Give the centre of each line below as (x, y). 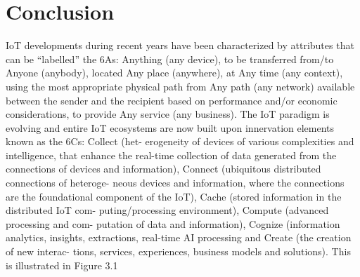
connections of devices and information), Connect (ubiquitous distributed (163, 169)
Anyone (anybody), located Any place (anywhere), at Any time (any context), (174, 73)
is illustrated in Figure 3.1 (62, 265)
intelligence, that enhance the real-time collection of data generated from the (171, 155)
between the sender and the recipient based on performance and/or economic (172, 100)
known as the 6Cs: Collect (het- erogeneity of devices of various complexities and (180, 141)
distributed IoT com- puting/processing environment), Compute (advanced (167, 210)
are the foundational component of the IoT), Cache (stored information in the (174, 196)
